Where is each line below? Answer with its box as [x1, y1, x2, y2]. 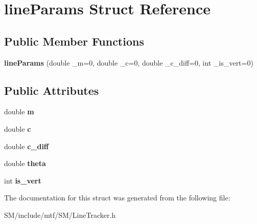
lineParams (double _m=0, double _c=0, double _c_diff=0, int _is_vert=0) [4, 57, 253, 68]
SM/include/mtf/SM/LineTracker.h [4, 209, 116, 220]
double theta [4, 158, 46, 169]
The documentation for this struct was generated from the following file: [4, 192, 230, 203]
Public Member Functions [4, 33, 144, 49]
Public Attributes [4, 82, 99, 98]
